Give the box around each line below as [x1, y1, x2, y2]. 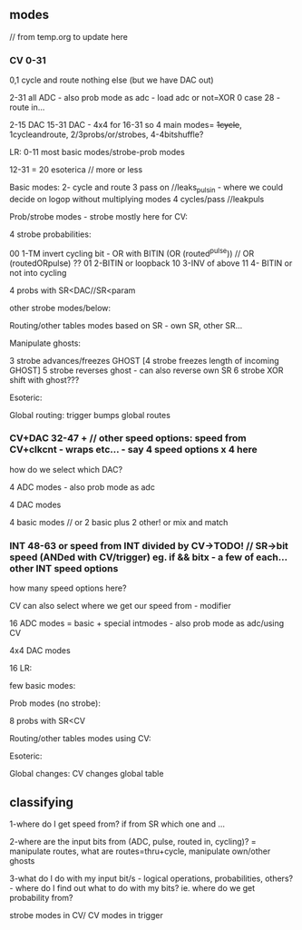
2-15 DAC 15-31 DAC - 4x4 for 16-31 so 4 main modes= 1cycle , [9, 120, 242, 131]
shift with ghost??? [9, 374, 80, 385]
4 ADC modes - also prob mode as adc [9, 481, 156, 493]
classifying [9, 794, 74, 810]
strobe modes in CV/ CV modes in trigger [9, 909, 163, 920]
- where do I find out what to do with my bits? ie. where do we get [9, 882, 256, 893]
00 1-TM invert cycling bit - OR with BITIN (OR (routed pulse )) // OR [9, 246, 255, 259]
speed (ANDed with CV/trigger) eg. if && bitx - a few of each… [9, 551, 287, 563]
